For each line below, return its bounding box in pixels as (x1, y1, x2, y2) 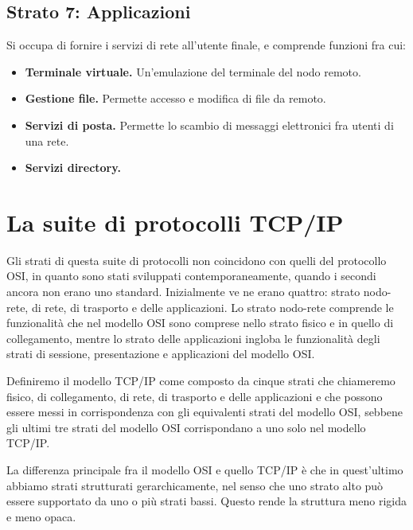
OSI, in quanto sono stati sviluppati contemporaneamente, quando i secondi (6, 267, 376, 284)
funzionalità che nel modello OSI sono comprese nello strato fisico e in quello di (6, 314, 394, 331)
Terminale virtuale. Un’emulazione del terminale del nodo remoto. (25, 63, 361, 80)
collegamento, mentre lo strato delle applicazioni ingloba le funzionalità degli (6, 329, 380, 346)
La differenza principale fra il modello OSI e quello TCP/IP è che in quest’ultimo (6, 462, 403, 478)
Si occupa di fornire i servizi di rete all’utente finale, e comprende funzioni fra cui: (6, 37, 407, 53)
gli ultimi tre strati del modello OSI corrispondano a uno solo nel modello (6, 419, 366, 435)
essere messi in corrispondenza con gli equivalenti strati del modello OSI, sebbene (6, 403, 403, 420)
